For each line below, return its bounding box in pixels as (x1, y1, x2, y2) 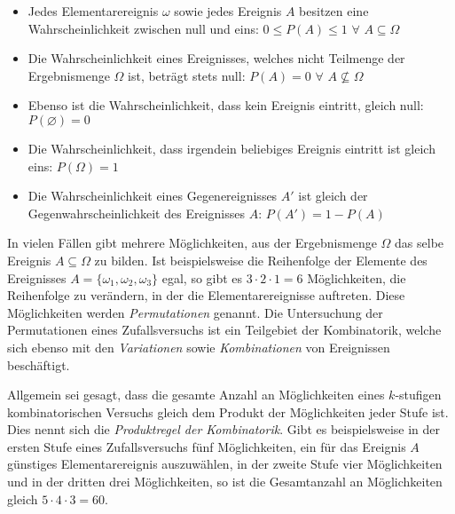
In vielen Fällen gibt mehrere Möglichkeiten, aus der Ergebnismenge (7, 233, 377, 252)
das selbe (395, 233, 444, 252)
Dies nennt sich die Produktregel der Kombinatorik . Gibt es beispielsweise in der (7, 420, 441, 439)
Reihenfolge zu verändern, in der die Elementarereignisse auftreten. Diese (7, 286, 405, 304)
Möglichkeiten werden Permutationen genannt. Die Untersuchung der (7, 303, 383, 321)
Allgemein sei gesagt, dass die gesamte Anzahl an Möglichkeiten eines (7, 385, 385, 404)
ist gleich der (298, 186, 368, 205)
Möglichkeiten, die (307, 268, 406, 287)
